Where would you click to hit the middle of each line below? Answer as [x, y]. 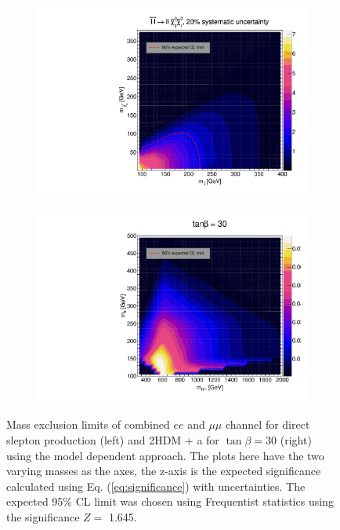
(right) [296, 440]
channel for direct [268, 424]
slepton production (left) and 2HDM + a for [113, 440]
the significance [43, 516]
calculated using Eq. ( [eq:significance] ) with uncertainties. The [156, 486]
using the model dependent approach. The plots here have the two [165, 455]
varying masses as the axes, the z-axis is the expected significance [164, 471]
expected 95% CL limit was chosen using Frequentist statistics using [170, 501]
